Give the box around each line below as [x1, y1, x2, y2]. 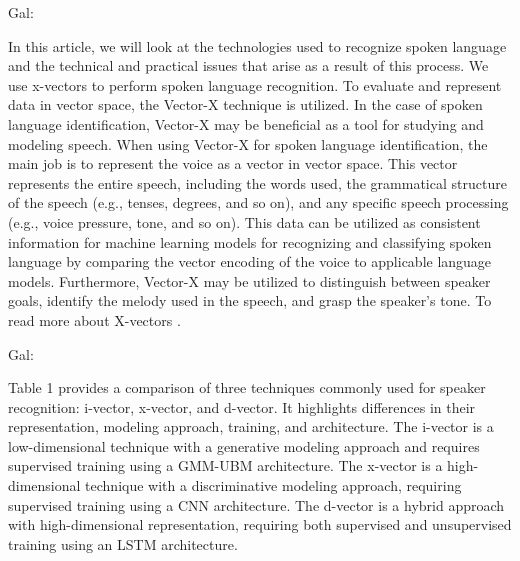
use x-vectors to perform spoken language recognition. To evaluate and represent [8, 74, 502, 95]
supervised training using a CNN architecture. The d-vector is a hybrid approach [8, 494, 505, 515]
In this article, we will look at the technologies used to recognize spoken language [8, 35, 507, 56]
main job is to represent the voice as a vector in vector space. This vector [8, 153, 458, 174]
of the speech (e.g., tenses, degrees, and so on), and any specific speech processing [8, 192, 509, 213]
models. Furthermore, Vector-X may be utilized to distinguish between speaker [8, 270, 491, 291]
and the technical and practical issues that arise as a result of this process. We [8, 55, 489, 76]
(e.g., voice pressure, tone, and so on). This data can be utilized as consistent [8, 211, 481, 232]
